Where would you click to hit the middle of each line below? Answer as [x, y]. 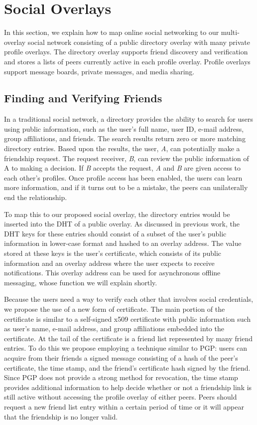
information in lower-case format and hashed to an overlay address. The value [123, 243]
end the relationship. [36, 197]
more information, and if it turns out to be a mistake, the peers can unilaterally [126, 187]
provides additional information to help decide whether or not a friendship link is [128, 387]
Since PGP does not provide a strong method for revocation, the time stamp [121, 377]
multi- [230, 32]
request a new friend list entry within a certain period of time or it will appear [124, 406]
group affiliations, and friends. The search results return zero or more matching [125, 138]
